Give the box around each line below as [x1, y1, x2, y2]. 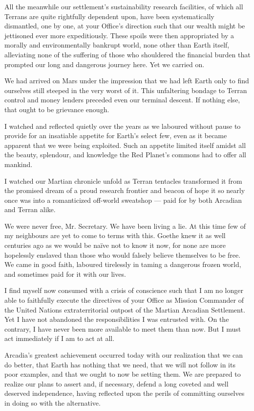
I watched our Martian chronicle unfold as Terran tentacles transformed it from [4, 175, 242, 186]
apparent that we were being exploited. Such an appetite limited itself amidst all [4, 140, 246, 150]
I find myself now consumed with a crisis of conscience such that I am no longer [4, 285, 243, 295]
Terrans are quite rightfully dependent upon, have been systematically [4, 11, 214, 21]
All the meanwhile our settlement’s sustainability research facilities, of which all [4, 1, 243, 11]
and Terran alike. [4, 204, 56, 215]
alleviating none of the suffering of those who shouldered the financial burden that [4, 49, 251, 59]
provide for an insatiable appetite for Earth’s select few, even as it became [4, 130, 227, 141]
